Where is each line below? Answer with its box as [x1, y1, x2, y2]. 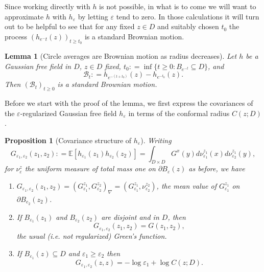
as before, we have [188, 163, 245, 174]
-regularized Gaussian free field [20, 107, 117, 118]
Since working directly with [5, 1, 90, 11]
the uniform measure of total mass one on [25, 163, 156, 174]
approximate [5, 11, 44, 21]
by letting [78, 11, 108, 21]
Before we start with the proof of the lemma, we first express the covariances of [5, 98, 253, 108]
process [5, 31, 28, 41]
